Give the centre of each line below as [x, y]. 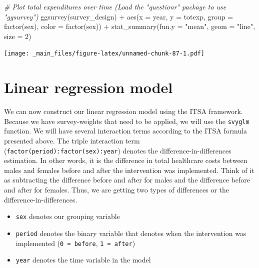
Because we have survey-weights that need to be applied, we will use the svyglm [127, 121]
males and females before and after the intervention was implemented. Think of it [129, 170]
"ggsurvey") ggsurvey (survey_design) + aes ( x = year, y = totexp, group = [119, 16]
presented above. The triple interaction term [72, 140]
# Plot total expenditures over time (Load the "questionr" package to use [115, 6]
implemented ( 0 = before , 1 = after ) [75, 243]
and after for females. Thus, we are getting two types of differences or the [117, 190]
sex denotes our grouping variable [68, 216]
